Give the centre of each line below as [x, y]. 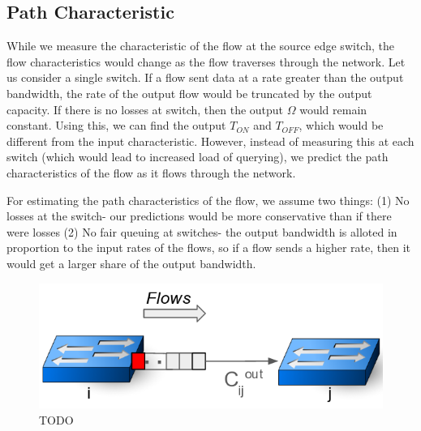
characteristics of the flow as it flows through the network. [151, 172]
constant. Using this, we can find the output [116, 125]
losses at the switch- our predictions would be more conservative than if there [199, 216]
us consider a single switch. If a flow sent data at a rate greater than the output [205, 77]
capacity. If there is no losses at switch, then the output [145, 109]
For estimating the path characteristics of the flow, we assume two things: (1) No [208, 200]
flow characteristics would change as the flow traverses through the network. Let [206, 61]
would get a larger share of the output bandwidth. [131, 263]
